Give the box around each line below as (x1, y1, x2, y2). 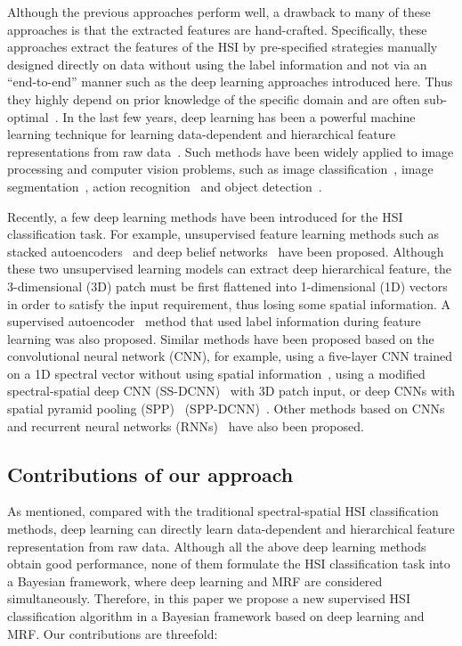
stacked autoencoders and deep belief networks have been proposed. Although (7, 241, 444, 260)
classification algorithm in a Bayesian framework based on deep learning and (7, 607, 425, 626)
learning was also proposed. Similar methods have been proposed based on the (7, 329, 434, 348)
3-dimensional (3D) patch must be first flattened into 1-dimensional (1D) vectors (7, 276, 448, 295)
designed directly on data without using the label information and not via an (7, 54, 427, 73)
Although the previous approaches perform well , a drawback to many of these (7, 3, 431, 20)
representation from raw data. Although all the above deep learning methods (7, 536, 426, 555)
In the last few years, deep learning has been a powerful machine (62, 107, 416, 126)
